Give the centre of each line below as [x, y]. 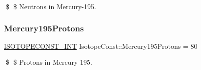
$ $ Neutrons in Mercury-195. [51, 6]
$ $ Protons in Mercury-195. [49, 62]
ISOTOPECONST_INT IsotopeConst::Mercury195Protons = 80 [101, 46]
